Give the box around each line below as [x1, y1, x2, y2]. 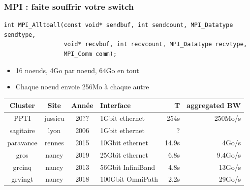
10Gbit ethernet [100, 137, 148, 147]
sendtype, [4, 31, 36, 38]
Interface [100, 100, 131, 110]
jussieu [44, 113, 64, 123]
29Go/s [219, 174, 241, 184]
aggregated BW [187, 100, 241, 110]
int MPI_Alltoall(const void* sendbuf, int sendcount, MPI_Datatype [4, 22, 233, 29]
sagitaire [9, 125, 35, 135]
